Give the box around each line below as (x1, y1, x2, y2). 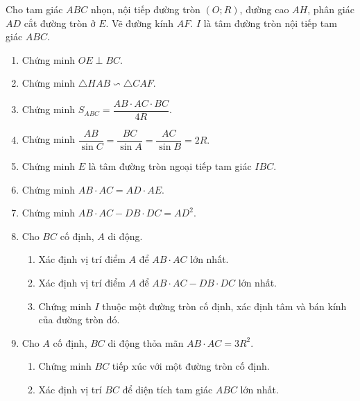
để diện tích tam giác (122, 382, 213, 397)
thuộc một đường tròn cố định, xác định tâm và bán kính (102, 298, 347, 313)
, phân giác (307, 2, 354, 16)
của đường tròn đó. (38, 312, 120, 327)
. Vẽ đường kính (105, 15, 174, 30)
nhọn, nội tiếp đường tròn (90, 2, 200, 16)
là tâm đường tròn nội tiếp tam (203, 15, 337, 30)
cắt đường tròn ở (24, 15, 96, 30)
